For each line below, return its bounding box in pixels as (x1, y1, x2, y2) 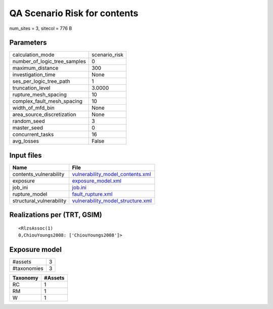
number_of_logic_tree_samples (12, 58, 86, 65)
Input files (9, 151, 42, 159)
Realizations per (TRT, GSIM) (9, 210, 102, 219)
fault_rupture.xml (72, 190, 113, 197)
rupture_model (12, 190, 48, 197)
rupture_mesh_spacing (12, 91, 67, 98)
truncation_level (12, 84, 51, 92)
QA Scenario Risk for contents (9, 8, 139, 19)
